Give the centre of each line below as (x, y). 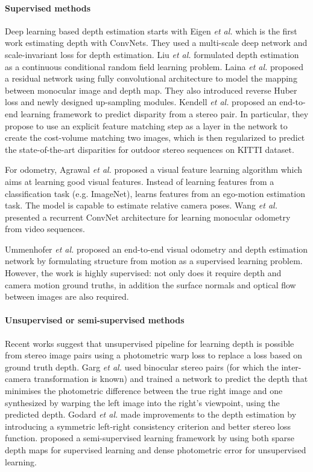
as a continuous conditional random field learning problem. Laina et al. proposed (154, 66)
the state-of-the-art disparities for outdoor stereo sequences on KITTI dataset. (150, 149)
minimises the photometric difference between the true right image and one (144, 391)
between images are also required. (67, 296)
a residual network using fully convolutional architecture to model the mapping (151, 78)
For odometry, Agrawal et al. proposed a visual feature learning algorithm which (154, 170)
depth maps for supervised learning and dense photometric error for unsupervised (156, 450)
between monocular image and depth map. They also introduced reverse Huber (151, 90)
